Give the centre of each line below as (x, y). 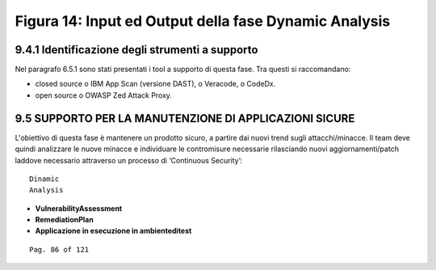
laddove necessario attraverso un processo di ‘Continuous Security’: (128, 160)
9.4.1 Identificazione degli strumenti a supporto (136, 50)
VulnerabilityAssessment (79, 208)
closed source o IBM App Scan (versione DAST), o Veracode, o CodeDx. (155, 84)
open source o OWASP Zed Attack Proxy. (104, 95)
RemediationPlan (65, 220)
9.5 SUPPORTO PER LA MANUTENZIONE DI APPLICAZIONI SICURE (185, 118)
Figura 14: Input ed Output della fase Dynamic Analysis (203, 21)
